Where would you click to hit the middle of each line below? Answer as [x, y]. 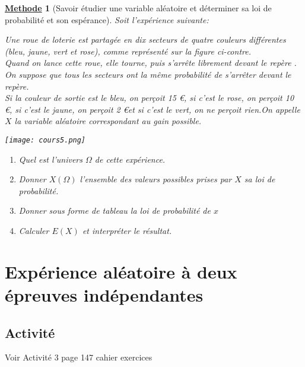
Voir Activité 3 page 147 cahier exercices [79, 357]
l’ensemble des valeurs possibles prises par [156, 179]
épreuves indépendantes [104, 294]
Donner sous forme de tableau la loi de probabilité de [115, 211]
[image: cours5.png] [45, 140]
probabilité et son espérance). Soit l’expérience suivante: [107, 19]
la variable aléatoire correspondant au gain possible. [108, 121]
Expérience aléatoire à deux [121, 271]
